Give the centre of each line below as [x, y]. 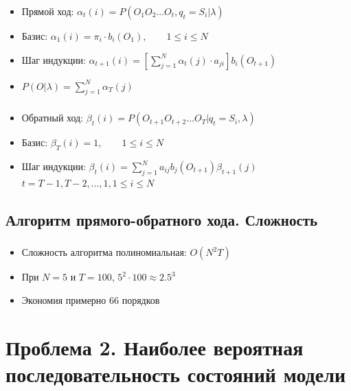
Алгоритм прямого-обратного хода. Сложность [162, 219]
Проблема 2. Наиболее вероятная [155, 347]
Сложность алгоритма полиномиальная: [104, 252]
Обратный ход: [53, 118]
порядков [141, 299]
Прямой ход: [48, 11]
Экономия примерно [64, 299]
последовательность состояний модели [176, 374]
